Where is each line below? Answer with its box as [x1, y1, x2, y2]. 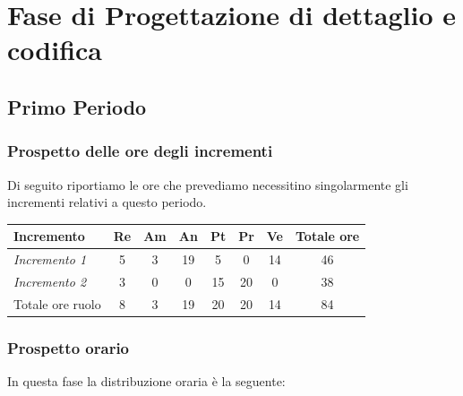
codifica [7, 31, 102, 68]
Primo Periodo [7, 92, 147, 120]
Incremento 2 [13, 271, 87, 290]
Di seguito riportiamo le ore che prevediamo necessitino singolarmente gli [7, 175, 408, 194]
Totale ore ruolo [13, 294, 101, 313]
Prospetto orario [7, 336, 130, 358]
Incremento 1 [13, 250, 87, 269]
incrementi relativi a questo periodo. [7, 193, 207, 211]
